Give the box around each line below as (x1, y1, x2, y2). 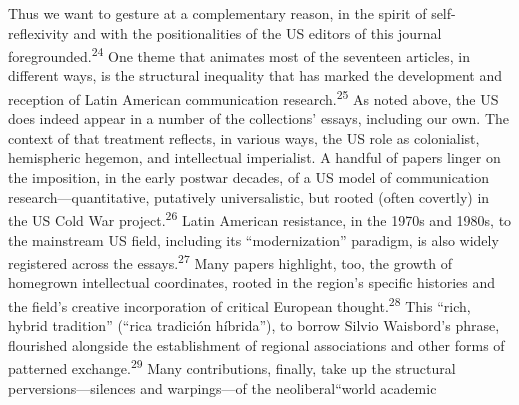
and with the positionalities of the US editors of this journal (73, 22, 442, 43)
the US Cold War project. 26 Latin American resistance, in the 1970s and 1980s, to (8, 207, 512, 230)
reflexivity (8, 22, 69, 43)
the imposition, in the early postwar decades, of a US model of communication (8, 167, 489, 188)
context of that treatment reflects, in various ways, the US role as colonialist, (8, 127, 480, 148)
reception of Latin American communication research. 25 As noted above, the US (8, 86, 499, 109)
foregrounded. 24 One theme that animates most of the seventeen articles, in (8, 43, 471, 66)
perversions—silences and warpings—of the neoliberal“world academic (8, 377, 437, 398)
